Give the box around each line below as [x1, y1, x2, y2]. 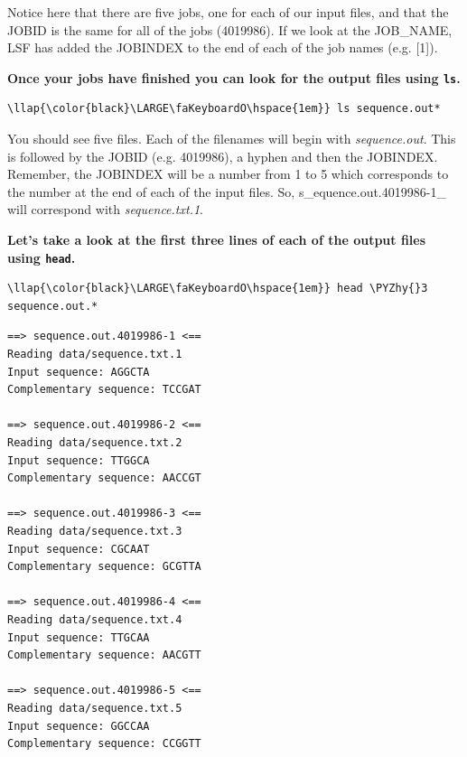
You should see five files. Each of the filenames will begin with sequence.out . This [7, 129, 456, 148]
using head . [7, 248, 76, 266]
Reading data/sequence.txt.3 [7, 524, 182, 537]
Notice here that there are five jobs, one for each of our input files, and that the [7, 3, 449, 21]
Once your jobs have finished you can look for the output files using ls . [7, 68, 461, 87]
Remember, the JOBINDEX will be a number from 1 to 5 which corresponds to [7, 164, 449, 183]
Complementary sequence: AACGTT [7, 649, 201, 662]
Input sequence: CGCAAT [7, 542, 150, 556]
